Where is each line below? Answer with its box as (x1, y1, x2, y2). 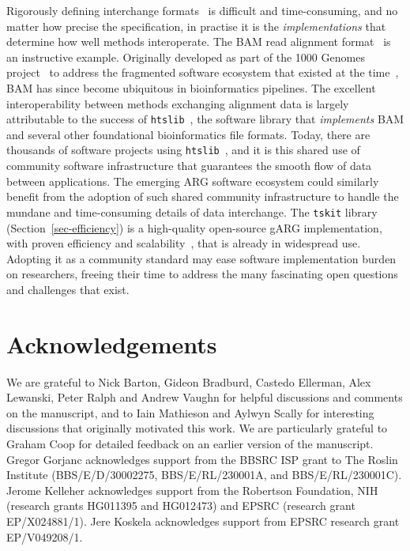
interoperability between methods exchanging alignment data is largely (6, 95, 349, 111)
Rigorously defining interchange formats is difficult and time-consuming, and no (6, 2, 398, 18)
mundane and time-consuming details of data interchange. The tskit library (6, 203, 378, 220)
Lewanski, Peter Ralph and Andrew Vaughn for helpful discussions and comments (6, 389, 403, 406)
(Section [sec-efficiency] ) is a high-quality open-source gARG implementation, (6, 219, 382, 236)
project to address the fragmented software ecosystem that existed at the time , (6, 64, 399, 81)
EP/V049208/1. (6, 528, 83, 545)
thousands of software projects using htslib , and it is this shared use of (6, 142, 360, 158)
